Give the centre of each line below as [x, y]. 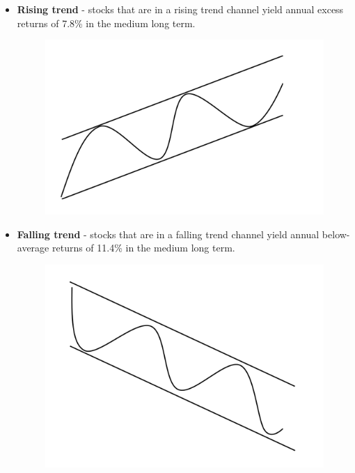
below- [336, 234]
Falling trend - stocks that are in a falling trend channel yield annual [168, 234]
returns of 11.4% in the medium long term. [143, 248]
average [33, 248]
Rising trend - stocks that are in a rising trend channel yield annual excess [180, 9]
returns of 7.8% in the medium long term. [106, 23]
